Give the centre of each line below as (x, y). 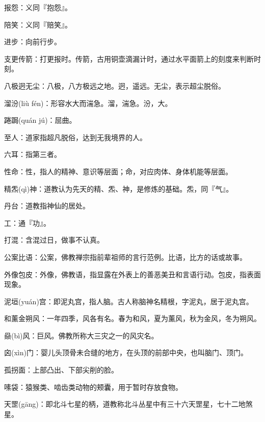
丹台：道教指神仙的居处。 (47, 206)
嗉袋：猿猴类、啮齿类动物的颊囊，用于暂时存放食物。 (93, 387)
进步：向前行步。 (33, 42)
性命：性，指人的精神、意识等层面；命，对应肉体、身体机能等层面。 (118, 171)
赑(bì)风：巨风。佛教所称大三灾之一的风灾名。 (81, 335)
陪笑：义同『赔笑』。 (38, 24)
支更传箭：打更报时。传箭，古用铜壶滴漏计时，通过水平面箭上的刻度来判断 (129, 58)
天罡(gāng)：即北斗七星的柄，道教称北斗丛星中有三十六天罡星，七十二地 (125, 404)
